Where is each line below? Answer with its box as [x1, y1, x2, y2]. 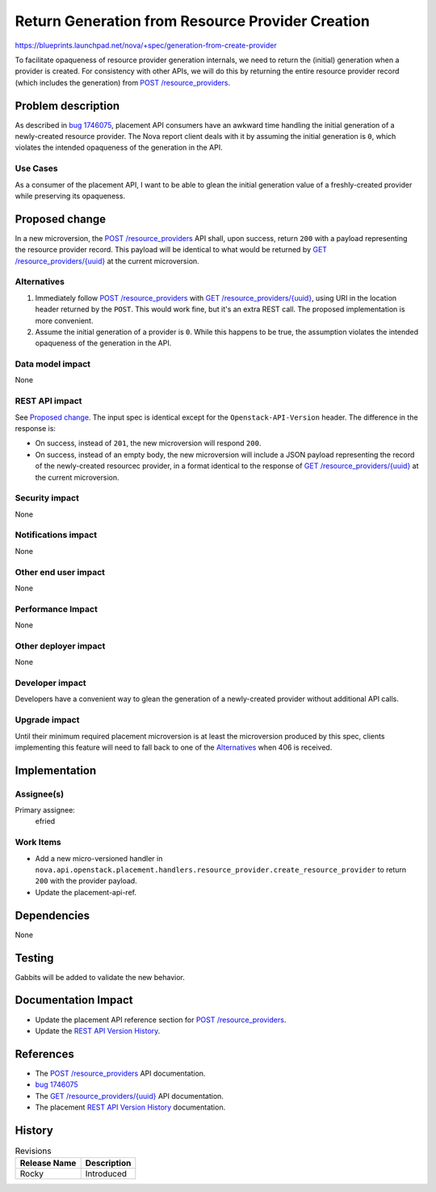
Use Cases [15, 163, 58, 174]
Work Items [15, 837, 61, 848]
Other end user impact [15, 566, 105, 577]
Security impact [15, 492, 80, 504]
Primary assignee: [15, 805, 76, 815]
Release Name [19, 1157, 77, 1169]
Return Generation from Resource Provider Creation [15, 12, 371, 30]
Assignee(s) [15, 788, 65, 800]
